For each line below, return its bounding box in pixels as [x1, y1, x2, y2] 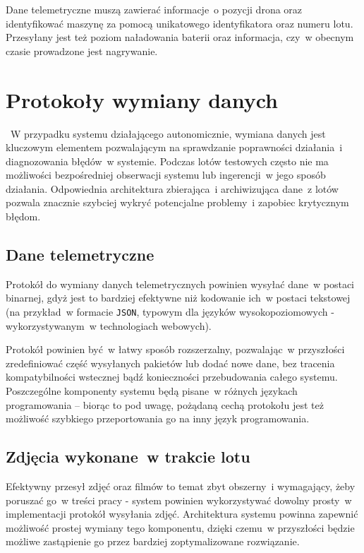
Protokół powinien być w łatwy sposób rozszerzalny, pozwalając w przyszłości [6, 342, 345, 357]
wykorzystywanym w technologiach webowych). [6, 318, 212, 333]
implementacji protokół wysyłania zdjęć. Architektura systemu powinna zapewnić [6, 506, 358, 521]
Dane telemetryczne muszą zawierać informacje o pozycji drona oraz [6, 2, 303, 16]
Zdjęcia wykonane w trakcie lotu [6, 446, 250, 468]
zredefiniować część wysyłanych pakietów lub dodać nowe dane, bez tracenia [6, 355, 335, 370]
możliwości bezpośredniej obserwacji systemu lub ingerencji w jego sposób [6, 167, 326, 182]
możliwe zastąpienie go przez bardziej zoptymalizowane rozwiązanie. [6, 534, 300, 549]
